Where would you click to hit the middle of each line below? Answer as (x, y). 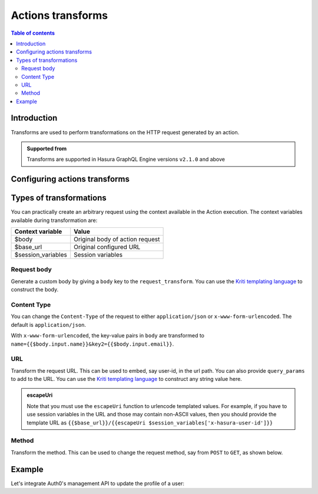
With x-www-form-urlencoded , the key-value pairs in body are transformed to (107, 336)
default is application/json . (49, 324)
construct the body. (35, 290)
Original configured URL (107, 247)
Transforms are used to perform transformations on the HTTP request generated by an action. (125, 132)
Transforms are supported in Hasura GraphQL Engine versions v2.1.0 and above (126, 160)
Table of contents (33, 33)
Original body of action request (117, 240)
